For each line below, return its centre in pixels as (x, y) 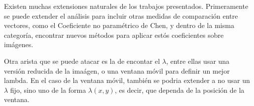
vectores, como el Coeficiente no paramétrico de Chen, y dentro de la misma (119, 25)
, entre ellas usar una (198, 61)
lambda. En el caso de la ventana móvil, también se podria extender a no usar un (127, 80)
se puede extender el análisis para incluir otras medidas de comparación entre (121, 15)
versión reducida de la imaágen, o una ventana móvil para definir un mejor (117, 70)
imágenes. (19, 44)
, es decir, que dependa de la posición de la (180, 90)
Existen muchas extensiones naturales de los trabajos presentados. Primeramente (126, 6)
